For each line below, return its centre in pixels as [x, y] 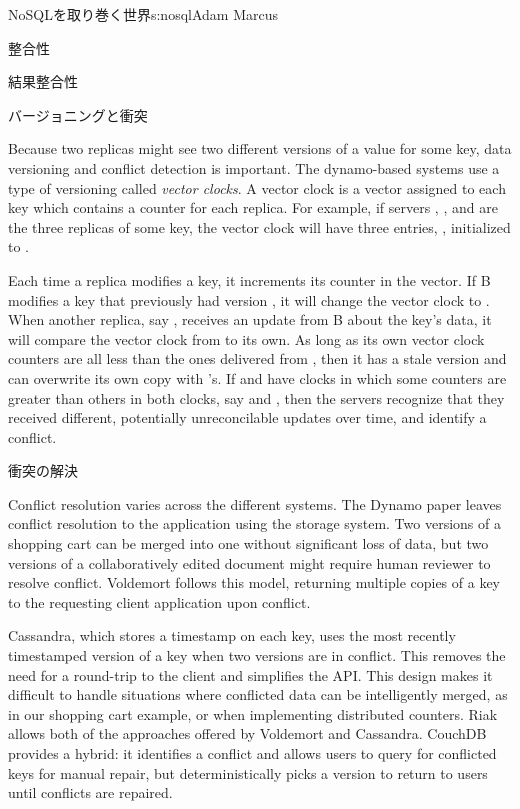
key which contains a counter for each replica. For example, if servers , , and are [253, 207]
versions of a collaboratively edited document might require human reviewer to [249, 562]
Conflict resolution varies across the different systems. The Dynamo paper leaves [255, 503]
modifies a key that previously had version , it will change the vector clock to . [249, 299]
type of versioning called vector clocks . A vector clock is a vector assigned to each [257, 187]
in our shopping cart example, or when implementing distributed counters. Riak [253, 713]
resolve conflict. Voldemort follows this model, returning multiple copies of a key [254, 582]
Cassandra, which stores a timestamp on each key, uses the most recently [232, 635]
